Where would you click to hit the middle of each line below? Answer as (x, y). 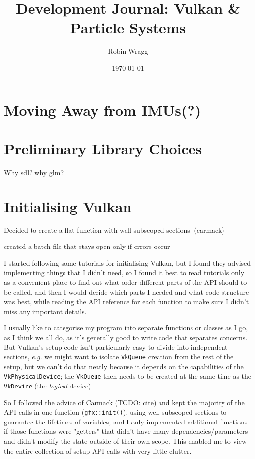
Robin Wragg (128, 51)
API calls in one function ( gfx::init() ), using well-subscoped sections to (115, 412)
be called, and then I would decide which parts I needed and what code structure (127, 292)
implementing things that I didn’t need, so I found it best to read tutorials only (124, 272)
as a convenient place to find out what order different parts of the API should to (126, 282)
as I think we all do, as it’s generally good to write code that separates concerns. (126, 337)
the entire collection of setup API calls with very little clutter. (98, 450)
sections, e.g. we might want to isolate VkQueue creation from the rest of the (119, 357)
